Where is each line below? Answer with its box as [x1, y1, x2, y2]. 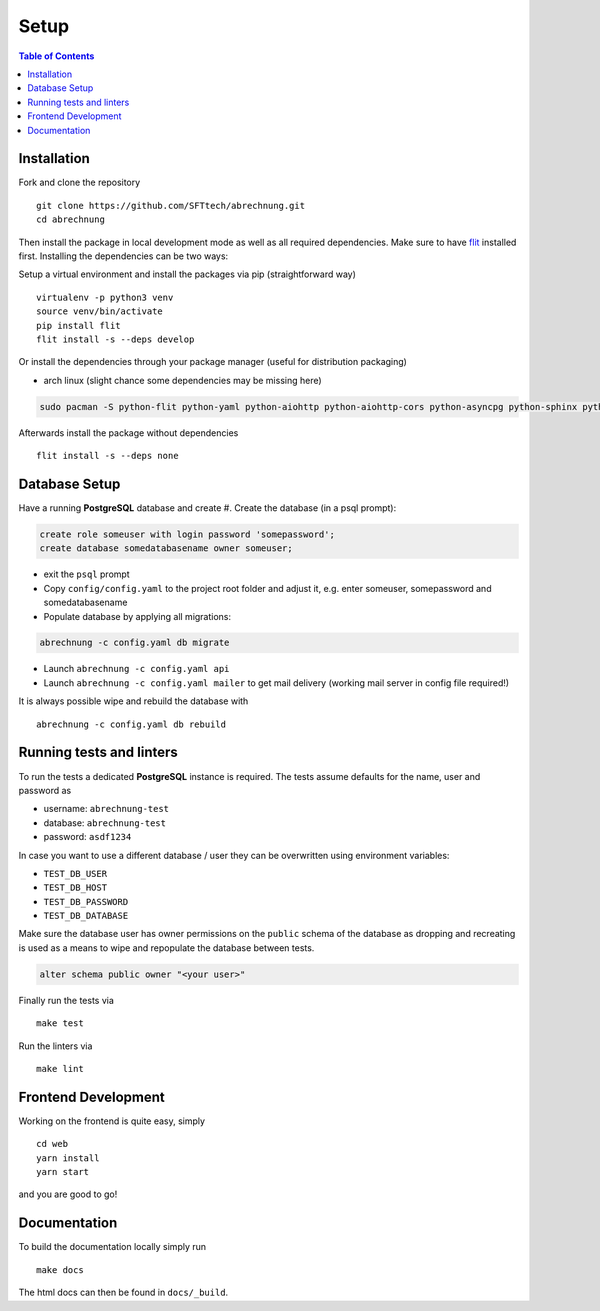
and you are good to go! [18, 1188, 118, 1200]
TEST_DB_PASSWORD [43, 896, 129, 907]
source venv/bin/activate [36, 306, 164, 317]
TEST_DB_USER [43, 868, 108, 879]
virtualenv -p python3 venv [36, 291, 174, 303]
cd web [36, 1138, 69, 1150]
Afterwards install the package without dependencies [18, 426, 239, 439]
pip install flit [36, 320, 121, 331]
